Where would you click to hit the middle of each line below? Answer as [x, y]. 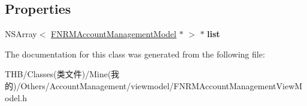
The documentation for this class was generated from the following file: [135, 54]
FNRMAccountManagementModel [114, 34]
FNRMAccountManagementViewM [238, 85]
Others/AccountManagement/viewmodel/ [97, 85]
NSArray [21, 34]
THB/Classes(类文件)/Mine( [58, 74]
